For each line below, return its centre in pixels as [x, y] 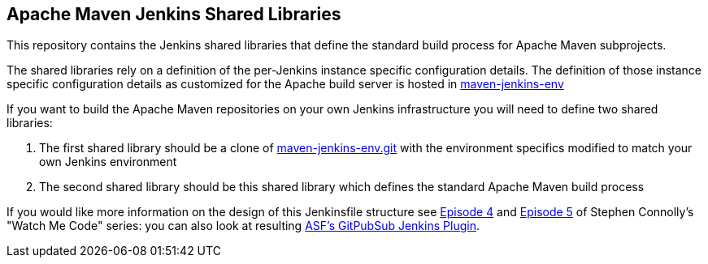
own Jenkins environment [108, 162]
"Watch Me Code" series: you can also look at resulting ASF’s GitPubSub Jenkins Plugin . [243, 226]
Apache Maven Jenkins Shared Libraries [174, 14]
